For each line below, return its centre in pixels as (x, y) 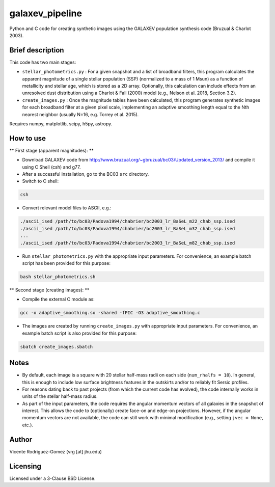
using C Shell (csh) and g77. (51, 167)
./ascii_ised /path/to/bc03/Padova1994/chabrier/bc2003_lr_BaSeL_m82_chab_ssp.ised (128, 243)
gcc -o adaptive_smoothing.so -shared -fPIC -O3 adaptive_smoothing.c (110, 313)
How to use (28, 138)
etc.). (28, 425)
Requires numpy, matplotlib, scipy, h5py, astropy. (61, 124)
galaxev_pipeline (46, 13)
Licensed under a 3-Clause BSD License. (52, 478)
